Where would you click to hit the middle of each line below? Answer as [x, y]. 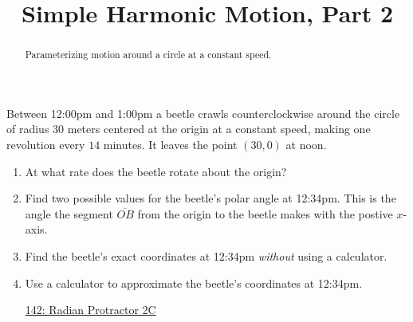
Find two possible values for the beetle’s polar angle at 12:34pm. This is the [210, 198]
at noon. [306, 145]
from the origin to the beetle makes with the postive [265, 213]
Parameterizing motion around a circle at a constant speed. [148, 55]
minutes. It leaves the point [170, 145]
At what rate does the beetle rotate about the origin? [156, 171]
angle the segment [69, 213]
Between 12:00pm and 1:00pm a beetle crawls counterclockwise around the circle [203, 113]
